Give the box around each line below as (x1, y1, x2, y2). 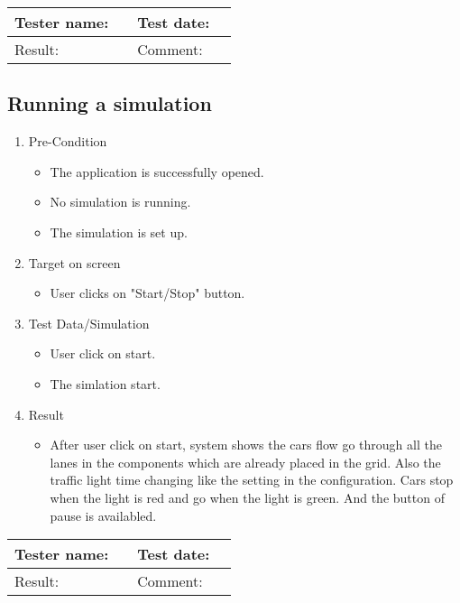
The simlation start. (50, 374, 161, 393)
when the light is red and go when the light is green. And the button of (50, 487, 445, 506)
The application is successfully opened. (50, 162, 264, 181)
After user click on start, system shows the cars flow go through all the (50, 435, 442, 454)
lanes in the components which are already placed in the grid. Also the (50, 452, 441, 471)
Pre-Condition (28, 132, 107, 151)
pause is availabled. (50, 506, 157, 524)
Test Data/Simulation (28, 313, 150, 332)
